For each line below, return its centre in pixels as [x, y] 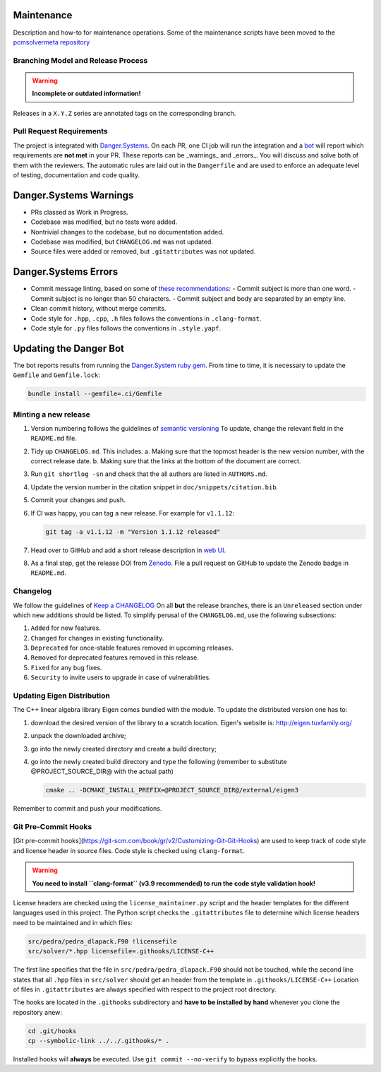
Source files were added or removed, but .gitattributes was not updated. [143, 251]
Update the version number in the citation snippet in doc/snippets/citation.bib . [155, 487]
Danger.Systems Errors [66, 272]
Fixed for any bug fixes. [66, 667]
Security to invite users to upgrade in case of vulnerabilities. [121, 677]
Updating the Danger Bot [69, 349]
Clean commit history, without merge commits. [98, 309]
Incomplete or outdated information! [86, 94]
